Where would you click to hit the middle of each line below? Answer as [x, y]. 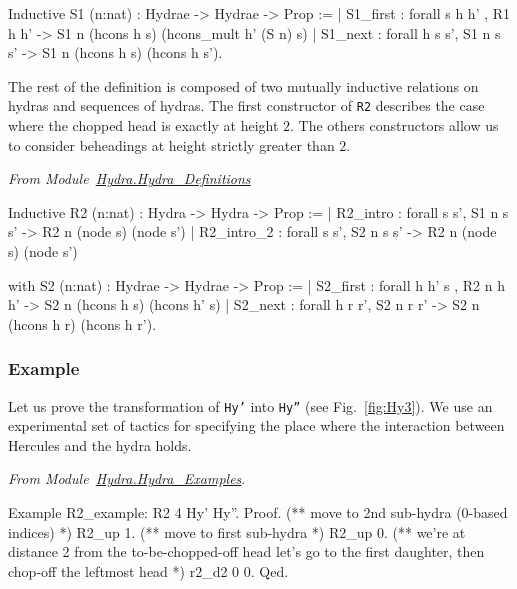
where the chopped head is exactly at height [143, 125]
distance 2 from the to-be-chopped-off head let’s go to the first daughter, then [246, 551]
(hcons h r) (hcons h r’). [82, 323]
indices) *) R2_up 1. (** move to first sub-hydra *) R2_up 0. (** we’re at [237, 531]
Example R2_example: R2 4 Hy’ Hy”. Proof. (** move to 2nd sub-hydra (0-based [258, 512]
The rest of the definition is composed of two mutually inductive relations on [243, 85]
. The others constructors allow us [394, 125]
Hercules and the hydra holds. [100, 444]
